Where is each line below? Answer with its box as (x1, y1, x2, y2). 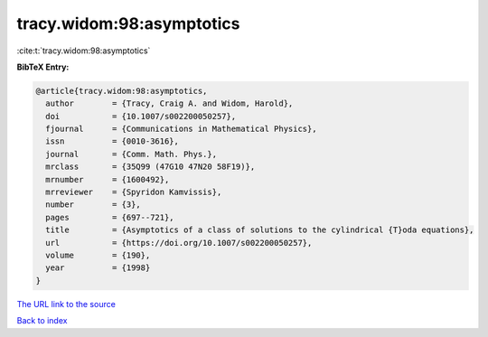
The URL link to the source (16, 298, 117, 309)
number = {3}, (45, 200, 142, 210)
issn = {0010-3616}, (45, 136, 180, 146)
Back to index (16, 315, 68, 326)
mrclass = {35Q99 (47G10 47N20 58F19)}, (45, 162, 256, 172)
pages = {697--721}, (45, 212, 175, 222)
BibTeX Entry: (16, 61, 70, 72)
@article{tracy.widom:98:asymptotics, (35, 86, 208, 96)
